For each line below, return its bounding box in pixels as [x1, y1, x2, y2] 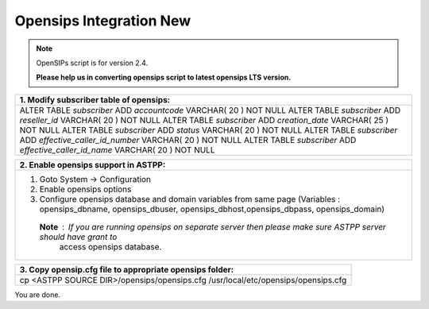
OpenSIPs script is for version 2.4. [36, 58, 149, 68]
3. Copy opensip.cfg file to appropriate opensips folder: [19, 264, 234, 275]
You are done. [14, 290, 61, 299]
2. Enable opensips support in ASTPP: [19, 159, 166, 170]
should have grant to [39, 231, 118, 242]
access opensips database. [59, 241, 162, 252]
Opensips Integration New [14, 12, 191, 29]
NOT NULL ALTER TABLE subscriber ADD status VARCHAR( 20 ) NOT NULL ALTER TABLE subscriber [19, 124, 398, 135]
